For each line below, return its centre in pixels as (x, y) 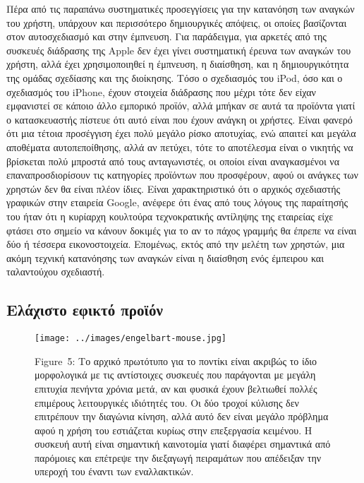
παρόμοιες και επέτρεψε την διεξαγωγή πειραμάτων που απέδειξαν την (178, 457)
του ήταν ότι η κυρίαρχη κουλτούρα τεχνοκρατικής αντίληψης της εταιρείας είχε (170, 216)
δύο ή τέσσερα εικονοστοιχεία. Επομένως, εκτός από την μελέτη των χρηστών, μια (176, 244)
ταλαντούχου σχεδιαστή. (56, 272)
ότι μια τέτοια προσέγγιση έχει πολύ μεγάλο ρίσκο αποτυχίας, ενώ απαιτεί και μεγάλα (181, 133)
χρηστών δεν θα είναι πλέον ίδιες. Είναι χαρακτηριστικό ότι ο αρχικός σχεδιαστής (174, 188)
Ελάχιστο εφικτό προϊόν (85, 310)
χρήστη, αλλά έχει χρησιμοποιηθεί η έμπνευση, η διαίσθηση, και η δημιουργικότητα (178, 64)
